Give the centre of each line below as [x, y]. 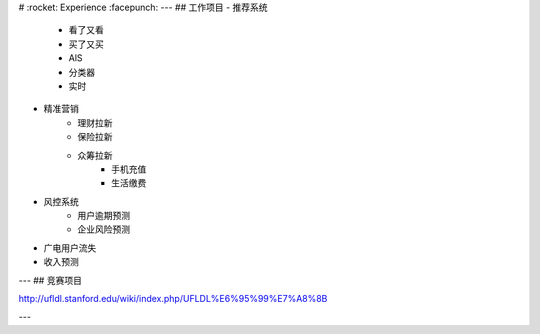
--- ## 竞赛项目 [50, 280]
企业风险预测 [103, 229]
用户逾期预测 [103, 216]
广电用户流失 [70, 247]
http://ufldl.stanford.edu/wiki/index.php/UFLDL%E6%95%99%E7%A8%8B [173, 299]
